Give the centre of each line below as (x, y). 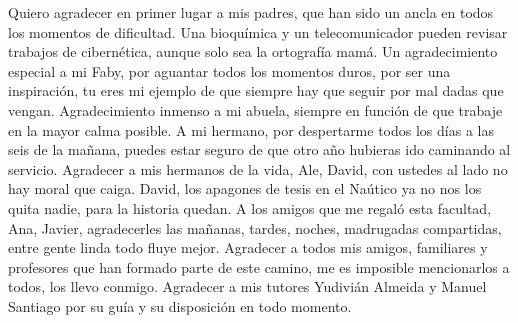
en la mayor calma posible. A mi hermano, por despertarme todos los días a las (251, 129)
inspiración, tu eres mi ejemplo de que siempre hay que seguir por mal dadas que (256, 90)
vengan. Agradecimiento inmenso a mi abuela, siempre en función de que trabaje (255, 109)
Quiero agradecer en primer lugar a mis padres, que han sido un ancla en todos (251, 12)
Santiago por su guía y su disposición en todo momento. (180, 305)
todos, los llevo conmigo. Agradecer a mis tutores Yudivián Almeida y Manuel (247, 286)
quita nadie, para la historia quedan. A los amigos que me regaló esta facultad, (250, 207)
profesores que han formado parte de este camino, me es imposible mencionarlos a (259, 266)
